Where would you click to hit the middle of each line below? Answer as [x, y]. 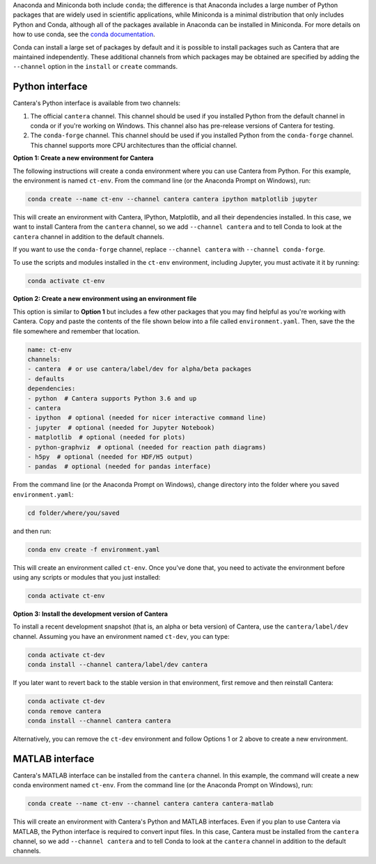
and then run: [32, 531]
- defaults [46, 379]
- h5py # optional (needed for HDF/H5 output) [110, 457]
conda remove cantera [64, 711]
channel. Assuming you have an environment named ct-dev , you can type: [121, 636]
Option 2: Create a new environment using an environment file [105, 299]
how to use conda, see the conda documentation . [84, 34]
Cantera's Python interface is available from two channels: [97, 103]
